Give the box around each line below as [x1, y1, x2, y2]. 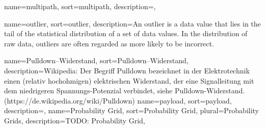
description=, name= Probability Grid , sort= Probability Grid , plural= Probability [4, 105, 259, 116]
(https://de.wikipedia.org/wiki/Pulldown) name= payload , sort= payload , [4, 95, 232, 106]
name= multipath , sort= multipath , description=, [4, 1, 156, 11]
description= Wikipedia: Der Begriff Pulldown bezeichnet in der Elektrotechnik [4, 65, 250, 75]
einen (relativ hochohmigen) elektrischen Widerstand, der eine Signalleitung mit [4, 75, 254, 86]
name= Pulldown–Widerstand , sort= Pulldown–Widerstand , [4, 55, 189, 66]
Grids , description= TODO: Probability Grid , [4, 115, 145, 125]
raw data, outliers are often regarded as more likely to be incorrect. [4, 38, 214, 48]
